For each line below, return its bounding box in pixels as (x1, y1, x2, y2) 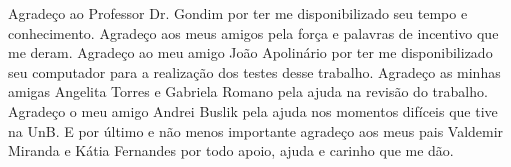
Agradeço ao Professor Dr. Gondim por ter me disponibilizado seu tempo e (8, 3, 468, 23)
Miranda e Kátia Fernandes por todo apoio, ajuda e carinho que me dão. (8, 140, 454, 161)
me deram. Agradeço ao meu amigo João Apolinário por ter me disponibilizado (8, 42, 493, 63)
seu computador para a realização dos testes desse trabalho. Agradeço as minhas (8, 61, 501, 82)
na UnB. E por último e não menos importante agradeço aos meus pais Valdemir (8, 120, 504, 141)
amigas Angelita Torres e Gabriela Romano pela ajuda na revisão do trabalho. (8, 81, 488, 102)
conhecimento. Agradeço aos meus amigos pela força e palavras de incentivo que (8, 22, 499, 43)
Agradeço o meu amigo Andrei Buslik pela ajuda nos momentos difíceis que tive (8, 100, 498, 121)
